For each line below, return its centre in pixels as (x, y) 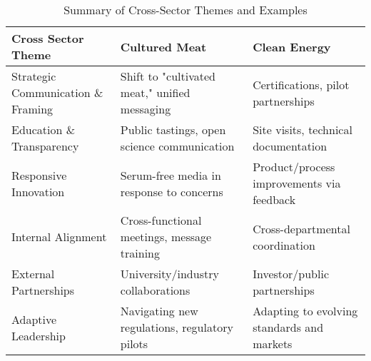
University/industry (169, 274)
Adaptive (34, 319)
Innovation (38, 191)
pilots (134, 344)
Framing (32, 109)
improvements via (297, 183)
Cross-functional (161, 220)
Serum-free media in (171, 175)
